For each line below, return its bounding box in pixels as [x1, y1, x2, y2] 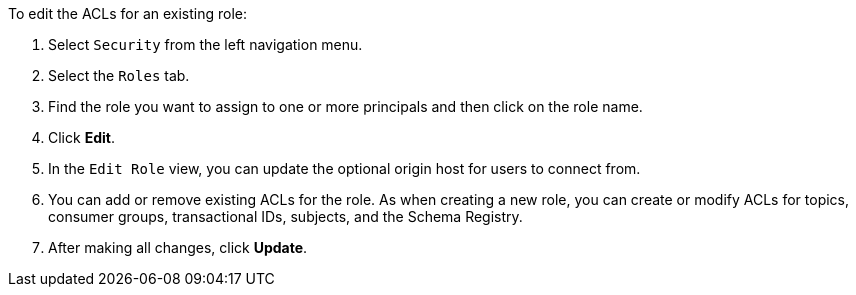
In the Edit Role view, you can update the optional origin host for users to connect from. [48, 160, 641, 177]
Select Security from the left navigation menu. [48, 36, 363, 53]
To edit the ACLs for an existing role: [8, 5, 248, 22]
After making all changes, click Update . [48, 239, 308, 256]
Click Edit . [48, 129, 115, 146]
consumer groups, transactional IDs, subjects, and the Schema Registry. [48, 208, 523, 225]
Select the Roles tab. [48, 67, 190, 84]
